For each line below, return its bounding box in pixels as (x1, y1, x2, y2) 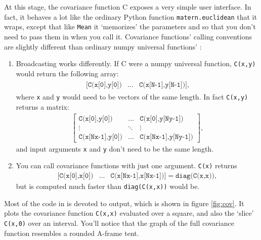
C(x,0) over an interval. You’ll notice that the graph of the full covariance (4, 218, 234, 228)
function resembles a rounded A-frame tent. (4, 227, 139, 238)
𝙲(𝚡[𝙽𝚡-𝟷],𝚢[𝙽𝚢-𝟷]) (140, 133, 193, 140)
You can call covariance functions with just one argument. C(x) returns (16, 160, 237, 171)
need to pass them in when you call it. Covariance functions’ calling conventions (4, 31, 252, 41)
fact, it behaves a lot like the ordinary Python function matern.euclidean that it (4, 11, 257, 22)
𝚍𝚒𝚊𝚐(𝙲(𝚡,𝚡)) (175, 172, 215, 180)
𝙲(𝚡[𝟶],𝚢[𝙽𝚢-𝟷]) (140, 115, 184, 122)
